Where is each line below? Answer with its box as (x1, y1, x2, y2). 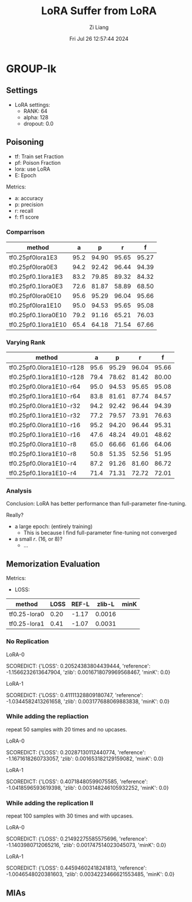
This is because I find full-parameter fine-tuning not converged (23, 529, 177, 536)
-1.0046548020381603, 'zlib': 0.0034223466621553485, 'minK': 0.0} (6, 871, 175, 878)
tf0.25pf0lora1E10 (9, 301, 62, 310)
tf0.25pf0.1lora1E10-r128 (9, 373, 84, 382)
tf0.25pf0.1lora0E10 (9, 311, 67, 319)
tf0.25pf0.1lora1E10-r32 (9, 412, 81, 420)
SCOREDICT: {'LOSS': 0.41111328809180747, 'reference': (6, 691, 143, 698)
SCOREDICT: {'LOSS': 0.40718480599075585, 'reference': (6, 778, 148, 785)
